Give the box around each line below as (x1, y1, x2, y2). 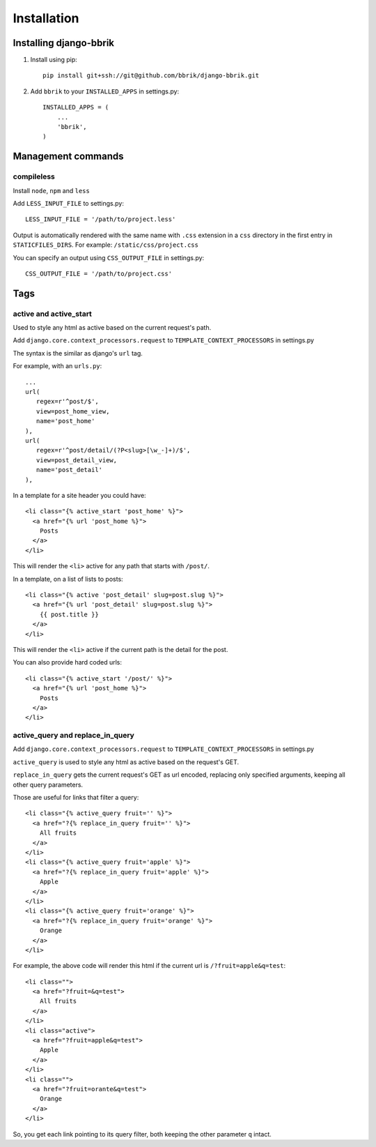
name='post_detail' (36, 466, 103, 474)
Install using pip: (30, 56, 78, 64)
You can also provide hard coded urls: (13, 658, 122, 667)
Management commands (13, 151, 125, 162)
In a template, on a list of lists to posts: (13, 575, 123, 583)
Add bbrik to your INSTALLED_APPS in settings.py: (30, 87, 180, 96)
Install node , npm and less (13, 186, 90, 195)
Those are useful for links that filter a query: (13, 793, 139, 802)
